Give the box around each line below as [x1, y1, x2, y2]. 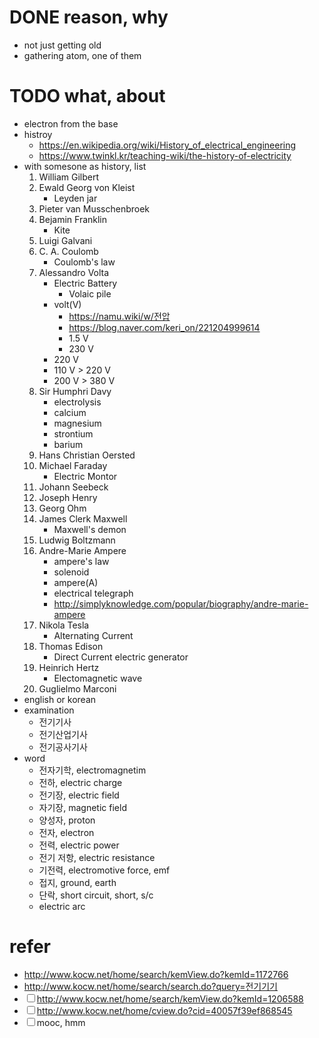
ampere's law [53, 555, 110, 567]
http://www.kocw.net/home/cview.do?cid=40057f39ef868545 [36, 1004, 293, 1016]
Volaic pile [68, 287, 112, 300]
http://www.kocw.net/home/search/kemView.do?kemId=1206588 [36, 992, 304, 1005]
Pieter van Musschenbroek [38, 202, 151, 215]
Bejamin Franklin [38, 213, 108, 225]
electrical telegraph [53, 587, 134, 599]
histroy [23, 128, 53, 140]
